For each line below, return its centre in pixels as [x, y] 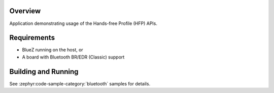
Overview [25, 11]
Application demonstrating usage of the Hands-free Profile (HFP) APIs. [83, 23]
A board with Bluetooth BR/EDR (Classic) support [73, 57]
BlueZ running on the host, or [53, 50]
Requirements [32, 38]
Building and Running [44, 71]
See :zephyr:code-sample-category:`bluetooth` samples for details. [80, 83]
